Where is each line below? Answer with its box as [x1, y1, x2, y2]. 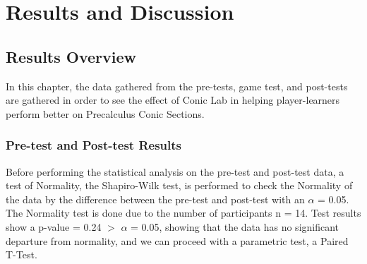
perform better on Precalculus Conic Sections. [6, 106, 205, 121]
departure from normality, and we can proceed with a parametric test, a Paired [6, 233, 349, 248]
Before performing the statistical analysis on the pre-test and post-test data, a [6, 164, 344, 179]
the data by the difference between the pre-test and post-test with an [6, 191, 305, 206]
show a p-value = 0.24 [6, 219, 102, 234]
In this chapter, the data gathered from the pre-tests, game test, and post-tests [6, 78, 348, 93]
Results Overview [6, 45, 137, 67]
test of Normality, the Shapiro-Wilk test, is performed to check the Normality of [6, 178, 353, 193]
